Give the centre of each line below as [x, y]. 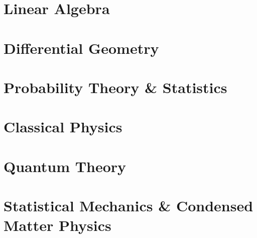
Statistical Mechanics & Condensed [128, 206]
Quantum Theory [65, 166]
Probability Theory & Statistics [115, 87]
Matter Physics [57, 225]
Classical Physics [63, 127]
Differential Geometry [81, 48]
